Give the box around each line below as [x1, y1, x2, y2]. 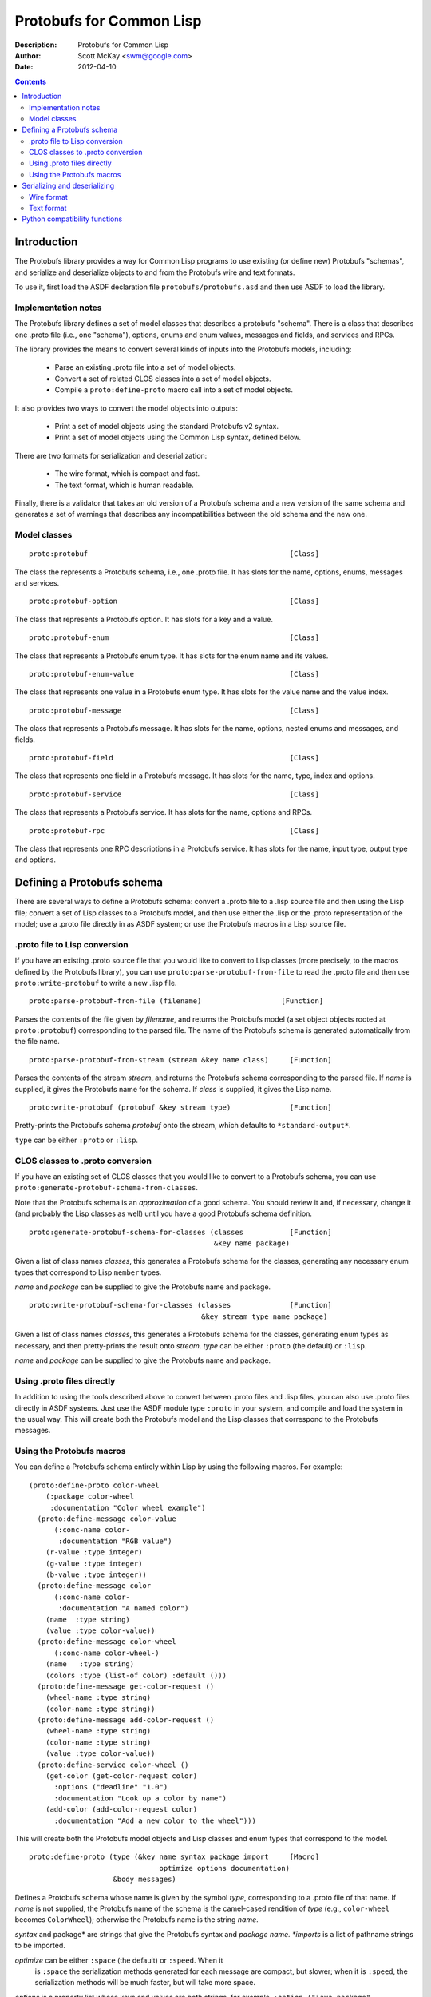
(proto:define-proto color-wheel [29, 1480, 160, 1490]
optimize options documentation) [159, 1864, 291, 1872]
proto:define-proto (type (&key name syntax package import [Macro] [29, 1852, 319, 1861]
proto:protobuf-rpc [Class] [29, 826, 319, 835]
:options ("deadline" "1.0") [53, 1782, 168, 1792]
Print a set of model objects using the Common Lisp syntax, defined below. [54, 432, 302, 443]
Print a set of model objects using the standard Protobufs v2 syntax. [54, 421, 279, 431]
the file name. [14, 1037, 60, 1046]
